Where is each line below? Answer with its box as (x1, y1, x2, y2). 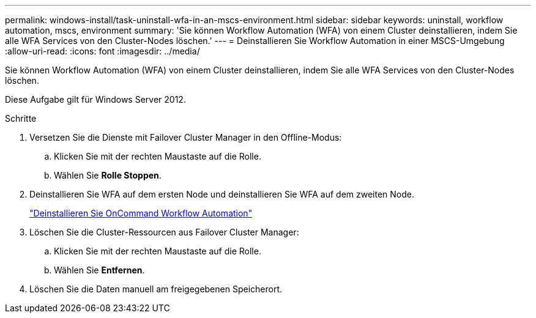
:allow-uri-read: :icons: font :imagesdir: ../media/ (5, 46, 200, 56)
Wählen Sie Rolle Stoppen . (54, 170, 162, 180)
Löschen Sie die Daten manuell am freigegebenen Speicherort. (29, 284, 283, 294)
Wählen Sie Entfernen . (54, 265, 145, 275)
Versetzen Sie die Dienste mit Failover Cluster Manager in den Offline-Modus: (29, 132, 342, 142)
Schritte (5, 113, 37, 124)
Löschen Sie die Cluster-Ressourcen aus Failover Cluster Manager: (29, 227, 299, 237)
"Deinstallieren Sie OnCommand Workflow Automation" (29, 208, 253, 218)
